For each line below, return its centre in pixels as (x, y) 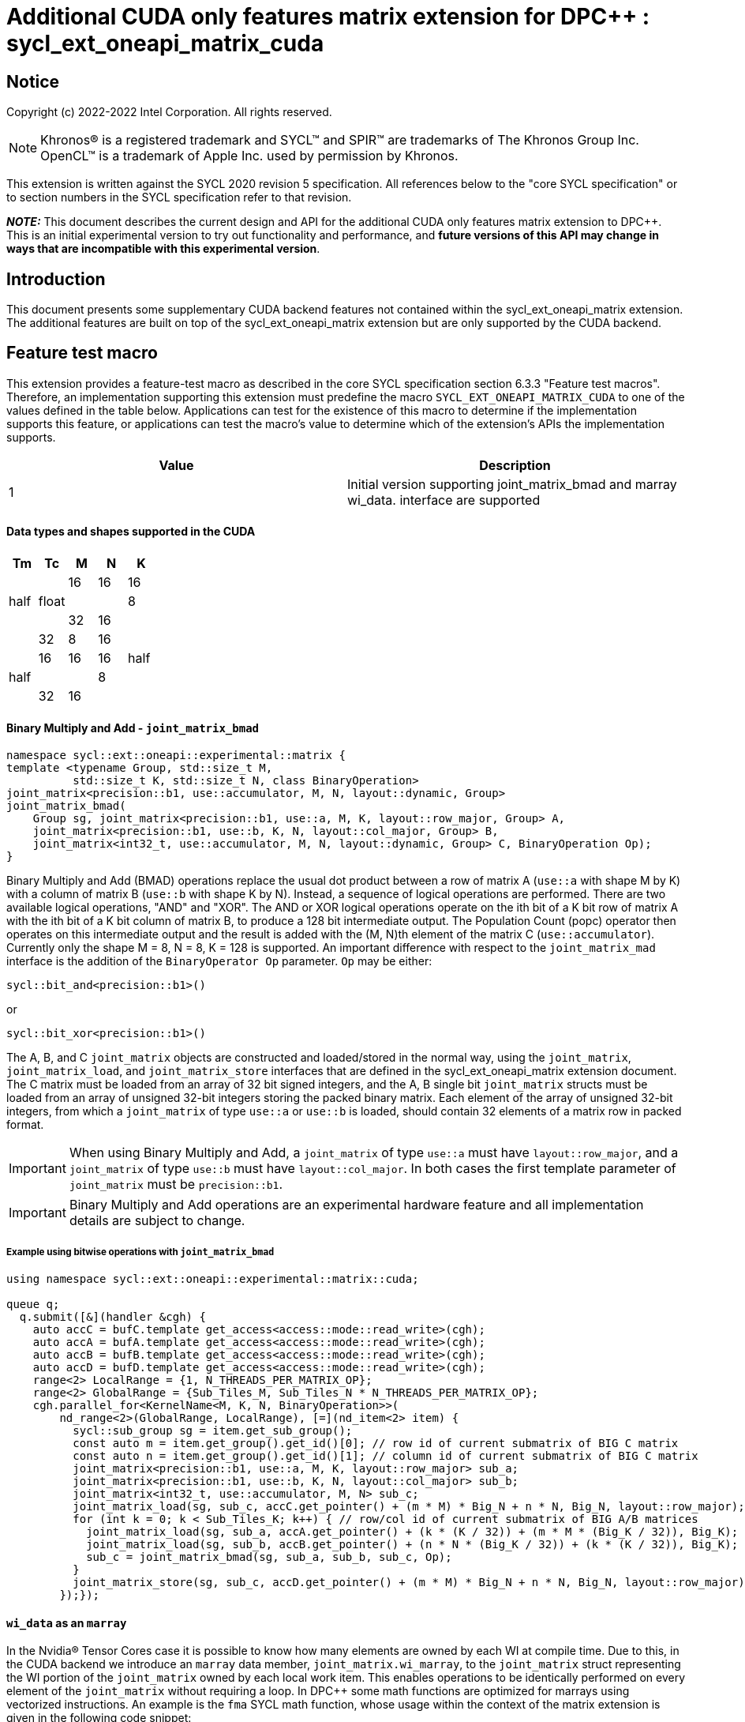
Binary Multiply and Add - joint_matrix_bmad (133, 728)
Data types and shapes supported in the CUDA (131, 532)
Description (515, 465)
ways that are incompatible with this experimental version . (163, 249)
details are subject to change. (157, 1221)
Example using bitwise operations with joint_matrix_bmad (140, 1252)
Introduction (56, 279)
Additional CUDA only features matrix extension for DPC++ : (328, 17)
